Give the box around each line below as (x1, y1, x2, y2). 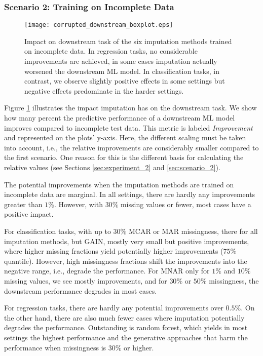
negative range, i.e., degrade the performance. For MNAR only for (4, 265, 210, 276)
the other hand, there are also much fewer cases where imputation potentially (4, 312, 245, 323)
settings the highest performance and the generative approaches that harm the (4, 332, 248, 342)
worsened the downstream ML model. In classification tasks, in (24, 65, 219, 76)
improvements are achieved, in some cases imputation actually (24, 56, 217, 66)
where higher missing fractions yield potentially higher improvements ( (4, 246, 223, 256)
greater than (4, 199, 43, 209)
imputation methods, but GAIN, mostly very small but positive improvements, (4, 235, 249, 246)
